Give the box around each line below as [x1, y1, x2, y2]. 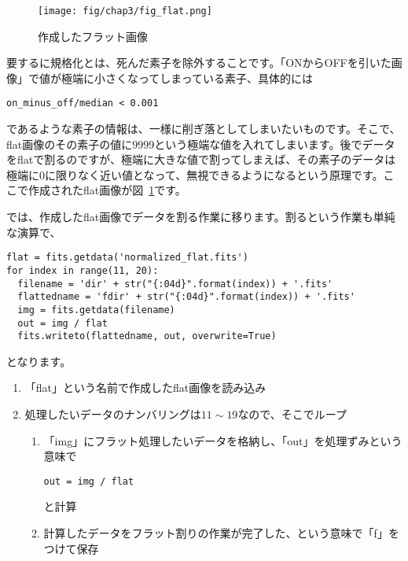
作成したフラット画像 [38, 28, 148, 44]
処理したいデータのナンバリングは [24, 406, 201, 423]
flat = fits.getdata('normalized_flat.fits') [6, 252, 248, 264]
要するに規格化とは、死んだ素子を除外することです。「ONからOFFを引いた [6, 54, 391, 71]
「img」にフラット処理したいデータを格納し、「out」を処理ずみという [43, 432, 402, 448]
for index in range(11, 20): [6, 264, 159, 276]
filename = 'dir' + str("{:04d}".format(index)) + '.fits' [17, 278, 333, 290]
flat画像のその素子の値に [6, 135, 133, 152]
